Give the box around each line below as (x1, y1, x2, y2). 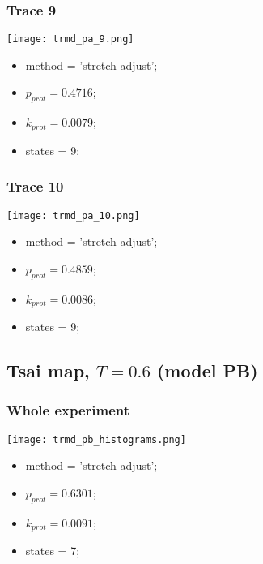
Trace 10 (6, 176, 64, 196)
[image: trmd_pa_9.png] (6, 33, 134, 45)
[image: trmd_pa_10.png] (6, 209, 140, 222)
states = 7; (25, 542, 80, 559)
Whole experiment (6, 400, 130, 420)
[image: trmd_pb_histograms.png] (6, 433, 186, 446)
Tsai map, (6, 358, 90, 383)
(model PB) (156, 358, 258, 383)
